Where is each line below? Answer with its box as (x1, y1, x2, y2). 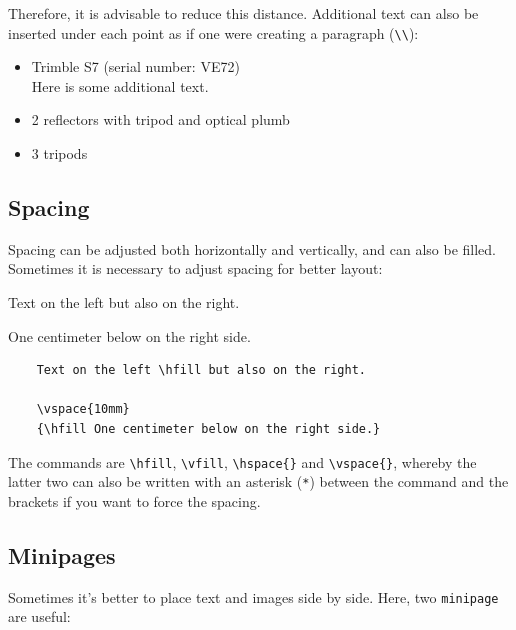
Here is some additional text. (31, 75, 209, 96)
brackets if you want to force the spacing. (8, 490, 261, 511)
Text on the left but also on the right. (8, 292, 240, 313)
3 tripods (31, 143, 88, 164)
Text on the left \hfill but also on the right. (36, 363, 366, 378)
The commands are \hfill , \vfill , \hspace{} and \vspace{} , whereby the (8, 451, 477, 472)
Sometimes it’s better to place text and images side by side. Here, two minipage (8, 586, 499, 607)
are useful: (8, 606, 71, 627)
